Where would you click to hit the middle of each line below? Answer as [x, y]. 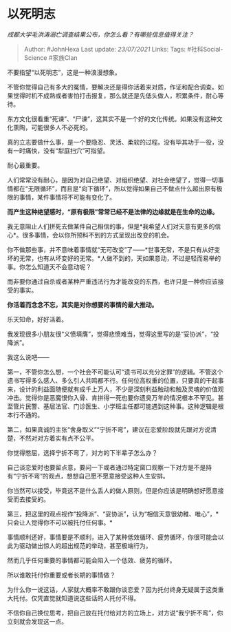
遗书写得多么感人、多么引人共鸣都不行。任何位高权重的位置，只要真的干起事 [115, 380]
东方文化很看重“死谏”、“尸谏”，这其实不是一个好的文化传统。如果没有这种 [112, 118]
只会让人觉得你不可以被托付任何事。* [60, 522]
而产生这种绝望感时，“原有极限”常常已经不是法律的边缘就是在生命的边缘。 [113, 211]
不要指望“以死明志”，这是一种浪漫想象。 [64, 72]
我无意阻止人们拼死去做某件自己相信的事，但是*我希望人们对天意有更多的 [111, 226]
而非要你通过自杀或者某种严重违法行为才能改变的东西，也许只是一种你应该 [112, 281]
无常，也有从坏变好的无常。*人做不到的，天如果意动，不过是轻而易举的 [120, 258]
